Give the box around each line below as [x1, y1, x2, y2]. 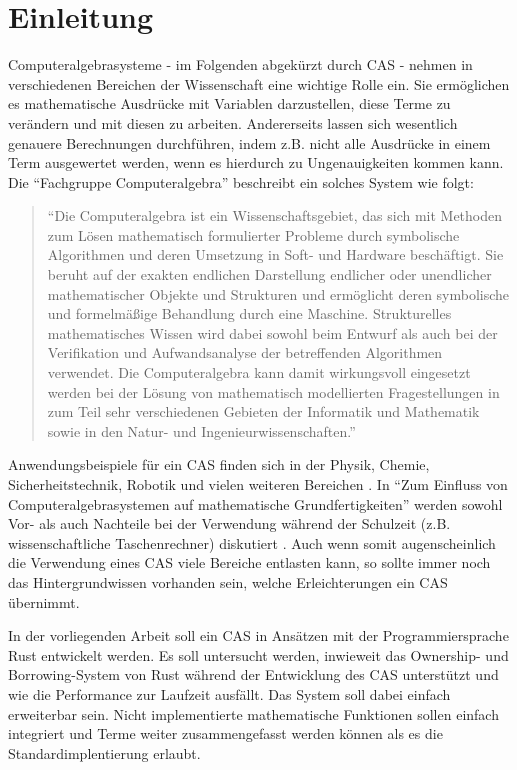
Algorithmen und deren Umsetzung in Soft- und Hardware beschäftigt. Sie [47, 244, 504, 265]
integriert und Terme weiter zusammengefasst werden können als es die [8, 723, 443, 744]
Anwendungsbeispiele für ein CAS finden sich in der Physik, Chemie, [8, 454, 430, 475]
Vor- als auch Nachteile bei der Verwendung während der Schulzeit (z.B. [8, 513, 451, 534]
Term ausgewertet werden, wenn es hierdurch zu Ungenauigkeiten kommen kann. [8, 152, 504, 173]
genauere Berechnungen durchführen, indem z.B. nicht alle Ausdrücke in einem [8, 132, 491, 153]
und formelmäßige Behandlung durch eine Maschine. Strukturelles [47, 303, 452, 324]
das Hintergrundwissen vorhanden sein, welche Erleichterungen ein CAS [8, 571, 448, 592]
